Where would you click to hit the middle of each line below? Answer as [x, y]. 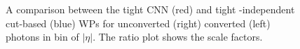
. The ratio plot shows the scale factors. [178, 37]
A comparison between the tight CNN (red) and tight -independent [150, 9]
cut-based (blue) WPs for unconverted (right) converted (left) [138, 23]
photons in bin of [42, 37]
